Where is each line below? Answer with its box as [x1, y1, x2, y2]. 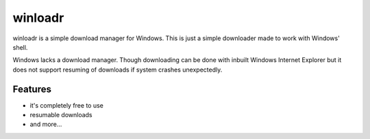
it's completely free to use [29, 101, 104, 109]
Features [12, 83, 51, 95]
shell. [12, 43, 28, 51]
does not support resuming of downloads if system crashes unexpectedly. [12, 65, 223, 74]
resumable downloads [29, 111, 92, 119]
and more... [29, 120, 62, 129]
